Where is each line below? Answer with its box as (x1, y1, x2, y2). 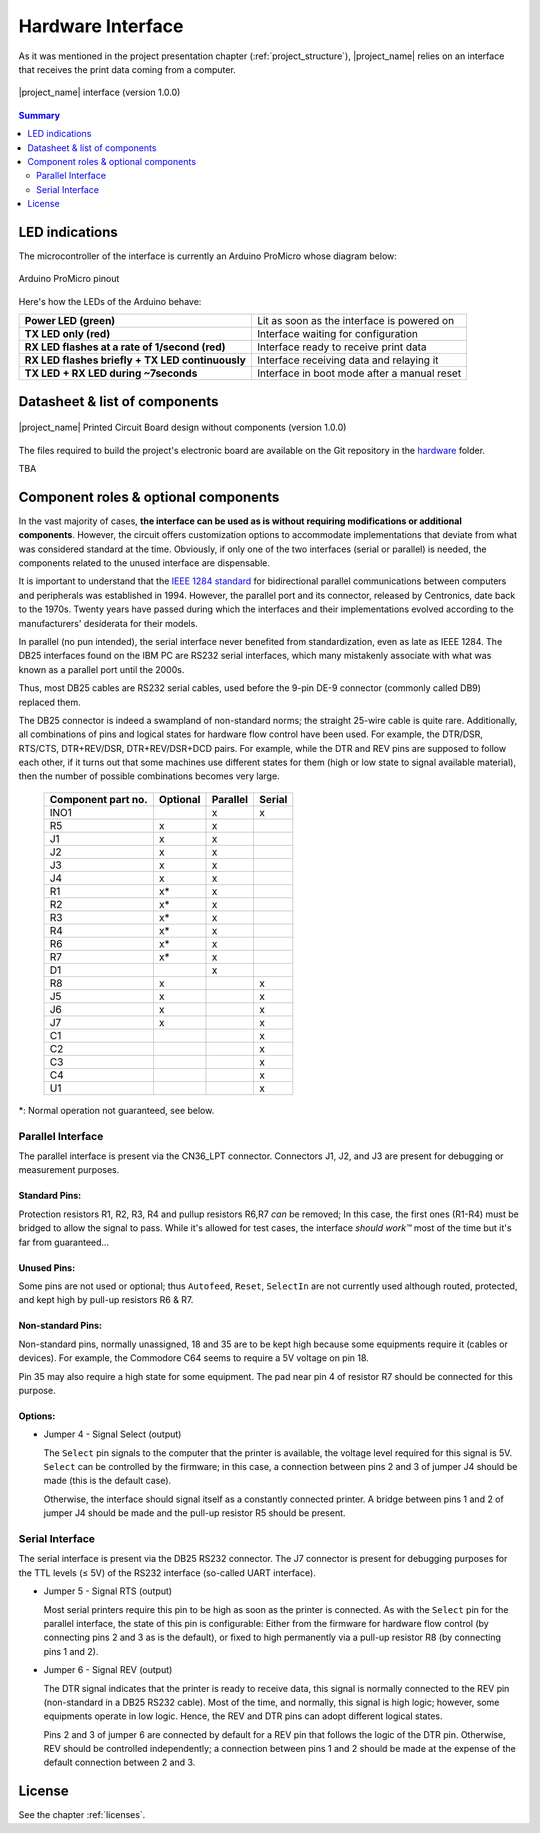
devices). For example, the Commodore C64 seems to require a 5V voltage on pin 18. (18, 1352, 369, 1364)
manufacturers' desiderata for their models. (18, 617, 199, 629)
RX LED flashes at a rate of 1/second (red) (24, 340, 226, 354)
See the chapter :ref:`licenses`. (18, 1809, 146, 1821)
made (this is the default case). (43, 1475, 172, 1487)
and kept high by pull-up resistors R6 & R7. (18, 1294, 194, 1306)
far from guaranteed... (18, 1236, 110, 1248)
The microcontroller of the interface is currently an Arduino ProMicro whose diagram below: (18, 250, 397, 262)
